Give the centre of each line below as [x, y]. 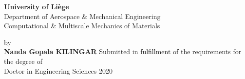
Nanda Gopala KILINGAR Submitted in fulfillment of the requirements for [123, 51]
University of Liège [37, 6]
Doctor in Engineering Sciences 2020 [58, 70]
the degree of [23, 61]
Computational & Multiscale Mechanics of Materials [82, 26]
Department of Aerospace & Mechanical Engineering [82, 16]
